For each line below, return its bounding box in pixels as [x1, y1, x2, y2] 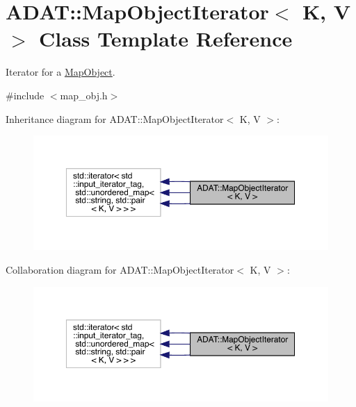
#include [6, 88, 44, 102]
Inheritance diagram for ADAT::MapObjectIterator [6, 111, 224, 126]
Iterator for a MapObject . [6, 65, 115, 79]
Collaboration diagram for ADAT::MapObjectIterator [6, 262, 234, 276]
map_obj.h [60, 88, 108, 102]
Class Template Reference [39, 24, 293, 53]
